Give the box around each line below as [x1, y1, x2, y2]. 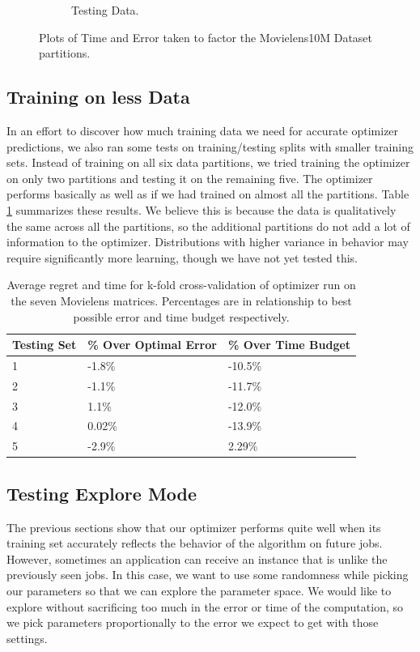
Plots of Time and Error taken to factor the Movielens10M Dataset [39, 28, 373, 45]
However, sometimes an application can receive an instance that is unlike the [6, 550, 388, 567]
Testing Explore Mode [6, 480, 197, 505]
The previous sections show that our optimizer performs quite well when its [6, 518, 381, 535]
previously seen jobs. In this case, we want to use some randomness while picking [6, 566, 409, 583]
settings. [6, 629, 48, 646]
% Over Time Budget [227, 336, 351, 353]
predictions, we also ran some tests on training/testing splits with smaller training [6, 138, 414, 155]
